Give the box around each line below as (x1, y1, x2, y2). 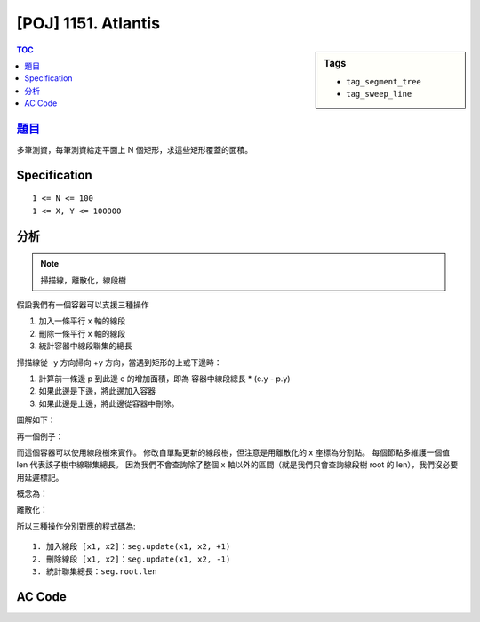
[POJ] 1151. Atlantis (16, 13, 160, 33)
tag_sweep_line (346, 89, 412, 100)
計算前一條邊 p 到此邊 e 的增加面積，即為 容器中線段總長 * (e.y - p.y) (38, 373, 291, 384)
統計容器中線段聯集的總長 (38, 340, 132, 351)
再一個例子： (16, 431, 64, 442)
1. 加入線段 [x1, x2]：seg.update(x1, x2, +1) (32, 542, 231, 552)
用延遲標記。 (16, 472, 64, 482)
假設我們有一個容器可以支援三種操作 (16, 299, 149, 310)
